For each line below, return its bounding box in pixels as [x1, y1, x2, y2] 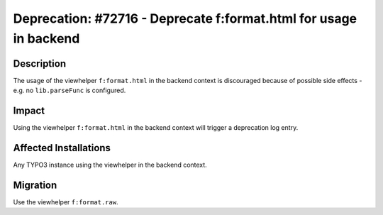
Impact [13, 105, 45, 117]
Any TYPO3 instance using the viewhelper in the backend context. [13, 160, 207, 170]
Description [13, 57, 67, 70]
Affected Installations [13, 142, 111, 154]
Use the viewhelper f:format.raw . [13, 197, 118, 206]
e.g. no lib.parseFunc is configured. [13, 86, 126, 95]
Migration [13, 179, 57, 191]
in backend [13, 31, 80, 46]
